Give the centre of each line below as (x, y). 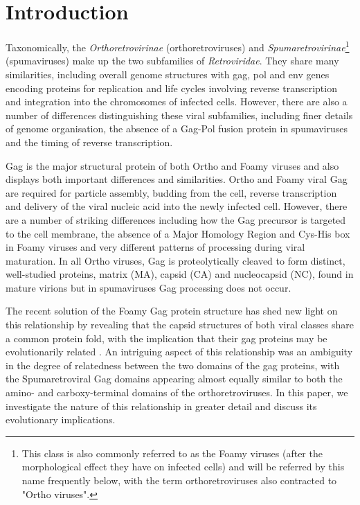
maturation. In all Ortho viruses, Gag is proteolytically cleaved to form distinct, (175, 260)
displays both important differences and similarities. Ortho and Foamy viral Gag (177, 179)
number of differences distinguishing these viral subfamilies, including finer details (179, 115)
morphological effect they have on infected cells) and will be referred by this (183, 467)
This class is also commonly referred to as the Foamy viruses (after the (172, 453)
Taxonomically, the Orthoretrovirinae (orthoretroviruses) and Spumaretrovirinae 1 (178, 46)
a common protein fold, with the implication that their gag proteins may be (166, 338)
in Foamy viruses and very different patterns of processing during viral (155, 247)
